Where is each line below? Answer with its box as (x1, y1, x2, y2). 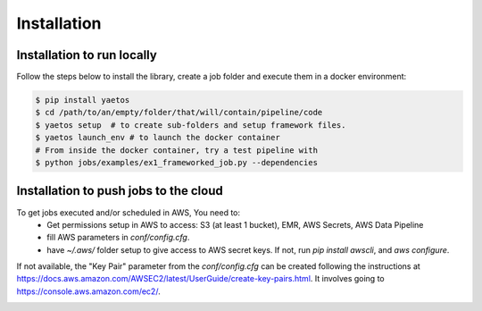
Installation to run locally (16, 47, 158, 63)
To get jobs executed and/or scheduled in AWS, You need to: (16, 206, 241, 218)
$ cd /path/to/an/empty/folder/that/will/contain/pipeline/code (35, 107, 323, 118)
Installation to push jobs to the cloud (16, 183, 223, 198)
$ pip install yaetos (35, 95, 130, 105)
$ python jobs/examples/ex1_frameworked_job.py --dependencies (35, 157, 319, 167)
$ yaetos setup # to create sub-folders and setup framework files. (35, 120, 346, 130)
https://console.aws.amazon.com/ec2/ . (16, 286, 161, 297)
